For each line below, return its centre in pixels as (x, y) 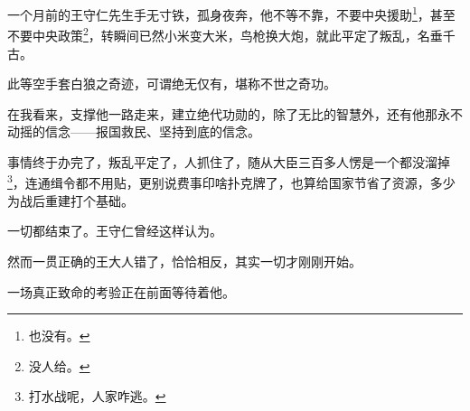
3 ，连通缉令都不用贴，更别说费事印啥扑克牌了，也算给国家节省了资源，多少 (231, 182)
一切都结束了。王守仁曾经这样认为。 (115, 231)
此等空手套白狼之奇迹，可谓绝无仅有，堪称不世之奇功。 (172, 84)
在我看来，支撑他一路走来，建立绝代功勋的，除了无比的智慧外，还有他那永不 (235, 113)
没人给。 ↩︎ (59, 365)
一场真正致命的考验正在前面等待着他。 (121, 291)
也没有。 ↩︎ (59, 336)
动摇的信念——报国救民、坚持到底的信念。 (134, 131)
